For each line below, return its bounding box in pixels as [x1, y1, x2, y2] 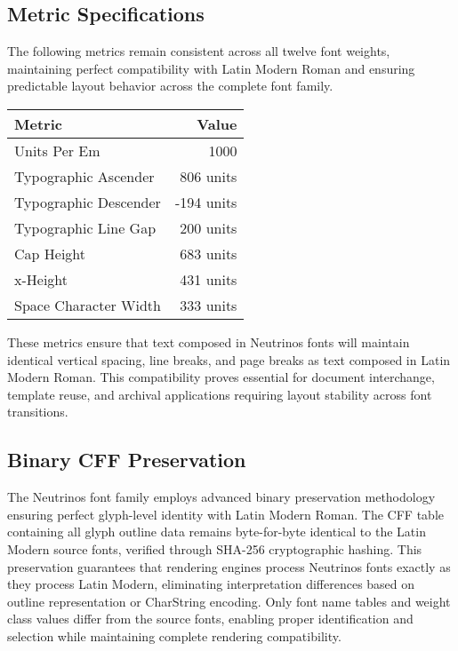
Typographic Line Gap [14, 217, 157, 238]
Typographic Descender [14, 191, 161, 212]
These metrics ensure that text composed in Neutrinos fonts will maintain [7, 332, 410, 351]
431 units [180, 268, 237, 290]
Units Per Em [14, 139, 100, 161]
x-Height [14, 268, 68, 290]
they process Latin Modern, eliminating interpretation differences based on [7, 575, 415, 593]
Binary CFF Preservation [7, 446, 246, 473]
